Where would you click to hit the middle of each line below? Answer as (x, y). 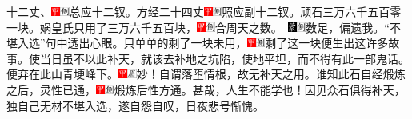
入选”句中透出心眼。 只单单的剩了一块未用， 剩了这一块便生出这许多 (203, 43)
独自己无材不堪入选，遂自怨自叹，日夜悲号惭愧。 (135, 105)
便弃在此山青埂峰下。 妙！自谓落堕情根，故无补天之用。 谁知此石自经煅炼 (206, 74)
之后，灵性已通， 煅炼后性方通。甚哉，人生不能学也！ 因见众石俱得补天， (206, 89)
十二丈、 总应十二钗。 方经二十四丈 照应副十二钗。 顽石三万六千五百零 (204, 11)
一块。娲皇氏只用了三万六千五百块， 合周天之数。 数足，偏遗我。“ (198, 27)
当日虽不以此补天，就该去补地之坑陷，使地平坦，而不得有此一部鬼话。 (224, 58)
